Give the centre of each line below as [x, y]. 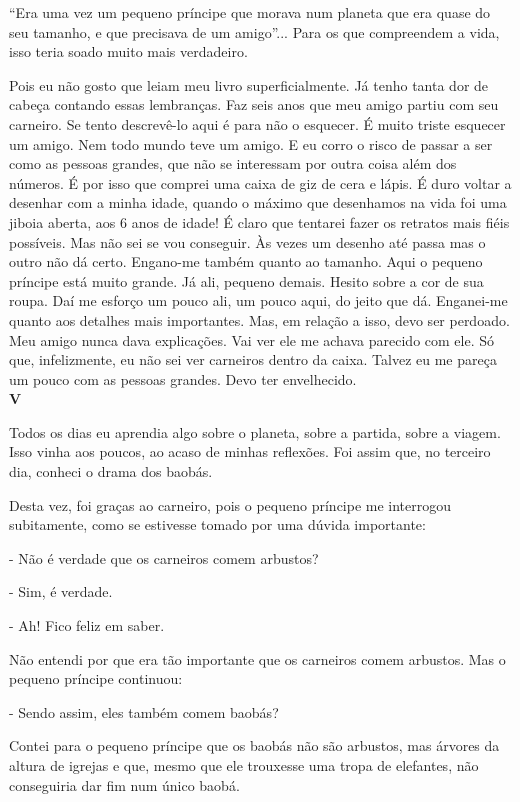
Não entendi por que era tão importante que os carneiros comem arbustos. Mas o [257, 658]
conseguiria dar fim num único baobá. [124, 784]
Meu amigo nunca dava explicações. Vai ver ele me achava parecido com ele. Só [252, 339]
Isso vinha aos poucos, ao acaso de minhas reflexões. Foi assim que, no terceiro [250, 451]
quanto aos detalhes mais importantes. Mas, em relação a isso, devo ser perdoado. [259, 319]
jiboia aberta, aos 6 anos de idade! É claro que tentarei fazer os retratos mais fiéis [259, 221]
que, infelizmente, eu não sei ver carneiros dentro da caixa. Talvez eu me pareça [253, 359]
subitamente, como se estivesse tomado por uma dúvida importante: [217, 524]
